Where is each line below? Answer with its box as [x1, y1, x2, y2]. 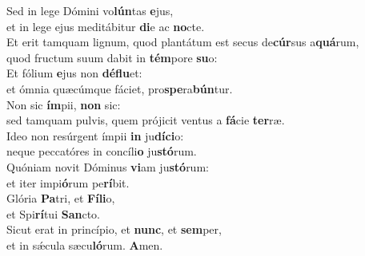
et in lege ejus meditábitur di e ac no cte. [6, 18, 205, 34]
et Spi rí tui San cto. [6, 205, 100, 222]
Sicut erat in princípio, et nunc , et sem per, [6, 221, 222, 238]
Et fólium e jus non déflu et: [6, 65, 142, 81]
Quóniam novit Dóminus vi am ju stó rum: [6, 158, 209, 175]
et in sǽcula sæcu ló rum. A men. [6, 236, 163, 253]
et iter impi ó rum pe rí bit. [6, 174, 130, 191]
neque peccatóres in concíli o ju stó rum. [6, 143, 197, 160]
